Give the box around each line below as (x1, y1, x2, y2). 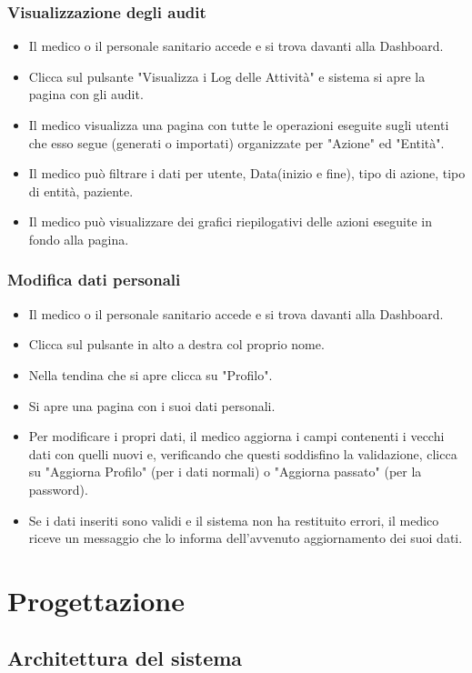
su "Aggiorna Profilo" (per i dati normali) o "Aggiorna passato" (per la (28, 462, 422, 481)
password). (28, 479, 88, 498)
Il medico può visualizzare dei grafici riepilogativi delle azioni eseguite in (28, 212, 433, 231)
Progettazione (7, 581, 185, 618)
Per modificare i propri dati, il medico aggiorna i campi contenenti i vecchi (28, 427, 445, 446)
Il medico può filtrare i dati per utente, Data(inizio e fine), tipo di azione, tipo (28, 164, 466, 183)
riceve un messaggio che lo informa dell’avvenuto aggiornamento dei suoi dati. (28, 528, 463, 547)
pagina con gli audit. (28, 85, 144, 104)
